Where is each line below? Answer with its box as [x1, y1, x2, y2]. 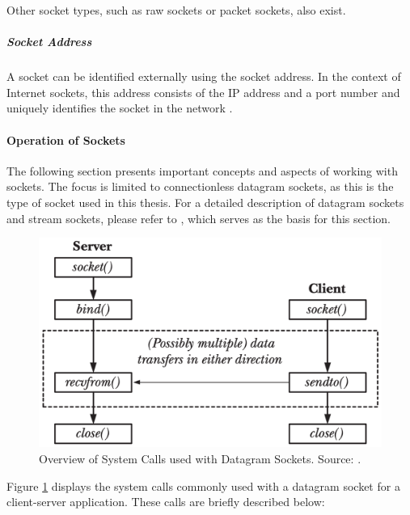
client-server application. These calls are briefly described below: [6, 493, 325, 510]
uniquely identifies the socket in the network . [6, 99, 233, 116]
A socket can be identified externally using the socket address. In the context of [6, 68, 401, 85]
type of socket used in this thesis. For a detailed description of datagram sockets [6, 193, 404, 210]
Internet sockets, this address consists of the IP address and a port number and [6, 83, 400, 100]
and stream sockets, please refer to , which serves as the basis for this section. [6, 209, 391, 226]
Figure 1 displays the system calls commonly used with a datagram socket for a [6, 477, 400, 494]
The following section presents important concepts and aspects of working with [6, 162, 398, 179]
